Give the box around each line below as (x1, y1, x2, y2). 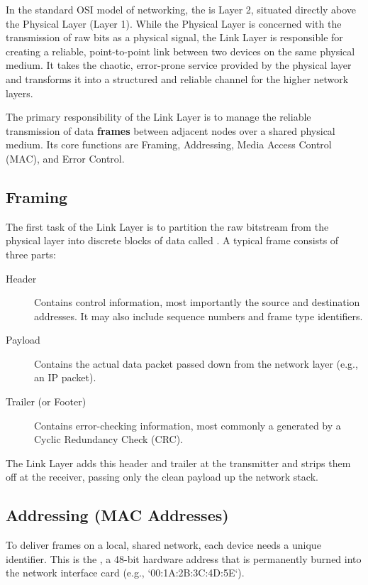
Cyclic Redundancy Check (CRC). (34, 432, 183, 447)
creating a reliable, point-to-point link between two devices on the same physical (6, 43, 355, 58)
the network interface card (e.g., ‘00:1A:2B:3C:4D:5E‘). (6, 565, 245, 580)
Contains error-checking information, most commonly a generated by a (34, 417, 341, 432)
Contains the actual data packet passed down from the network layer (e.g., (34, 356, 358, 371)
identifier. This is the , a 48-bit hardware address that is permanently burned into (6, 551, 362, 566)
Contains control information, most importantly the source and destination (34, 295, 360, 310)
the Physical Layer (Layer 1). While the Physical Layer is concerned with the (6, 16, 342, 31)
